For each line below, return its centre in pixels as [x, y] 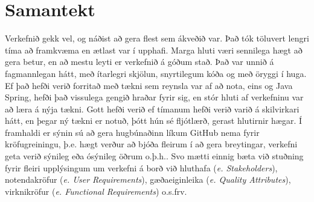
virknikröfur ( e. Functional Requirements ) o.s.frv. [96, 191]
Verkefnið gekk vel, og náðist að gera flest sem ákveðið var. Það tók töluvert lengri [157, 38]
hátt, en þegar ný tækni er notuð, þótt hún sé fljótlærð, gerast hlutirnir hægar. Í [154, 121]
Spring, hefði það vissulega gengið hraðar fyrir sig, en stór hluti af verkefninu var [154, 97]
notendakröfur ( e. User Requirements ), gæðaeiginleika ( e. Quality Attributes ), [148, 179]
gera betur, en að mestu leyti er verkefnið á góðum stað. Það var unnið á [139, 62]
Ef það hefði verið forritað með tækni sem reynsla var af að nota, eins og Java [149, 85]
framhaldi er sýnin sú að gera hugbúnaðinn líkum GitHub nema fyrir [132, 132]
